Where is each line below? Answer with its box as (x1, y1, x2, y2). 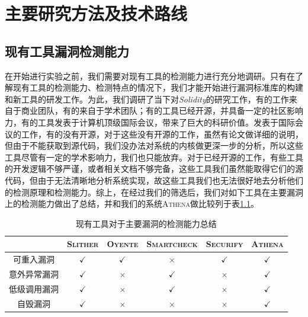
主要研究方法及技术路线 (5, 1, 188, 25)
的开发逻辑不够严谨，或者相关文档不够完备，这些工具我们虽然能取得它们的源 (5, 162, 303, 175)
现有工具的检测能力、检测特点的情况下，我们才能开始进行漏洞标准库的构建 (12, 81, 303, 94)
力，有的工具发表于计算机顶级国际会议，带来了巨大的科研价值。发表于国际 (5, 116, 295, 128)
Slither (67, 238, 99, 250)
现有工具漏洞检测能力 (5, 41, 129, 60)
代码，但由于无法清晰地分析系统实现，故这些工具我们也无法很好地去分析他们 (5, 174, 303, 186)
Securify (206, 238, 243, 250)
